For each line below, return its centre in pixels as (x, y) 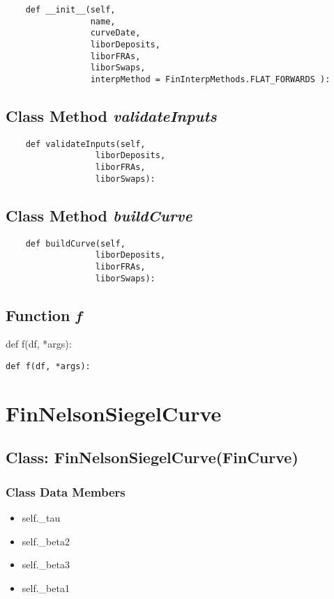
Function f (44, 314)
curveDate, (115, 33)
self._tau (41, 518)
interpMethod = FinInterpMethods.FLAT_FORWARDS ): (210, 79)
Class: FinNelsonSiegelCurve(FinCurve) (152, 457)
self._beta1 (46, 588)
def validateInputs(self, (85, 144)
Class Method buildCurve (99, 215)
